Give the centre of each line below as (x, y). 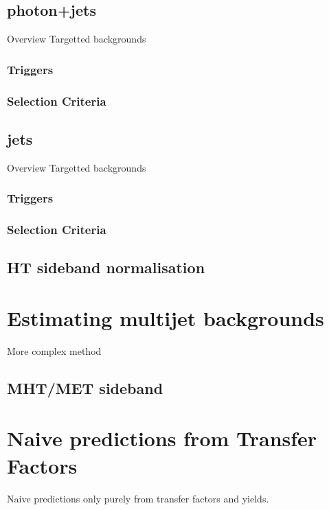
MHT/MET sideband (85, 387)
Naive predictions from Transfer (162, 438)
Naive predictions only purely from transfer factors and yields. (138, 498)
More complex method (54, 350)
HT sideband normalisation (106, 267)
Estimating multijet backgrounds (166, 317)
